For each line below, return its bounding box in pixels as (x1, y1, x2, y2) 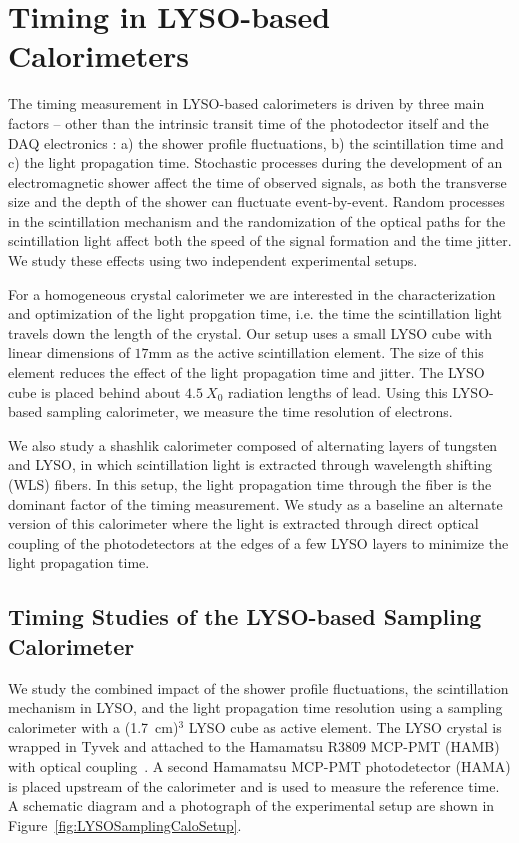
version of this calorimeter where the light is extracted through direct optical (8, 513, 479, 534)
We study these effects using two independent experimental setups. (8, 250, 418, 271)
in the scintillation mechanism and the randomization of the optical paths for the (8, 210, 506, 231)
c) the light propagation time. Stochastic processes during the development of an (8, 152, 503, 173)
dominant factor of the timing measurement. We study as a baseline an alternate (8, 493, 503, 514)
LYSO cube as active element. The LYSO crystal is (188, 716, 502, 737)
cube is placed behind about (8, 381, 181, 402)
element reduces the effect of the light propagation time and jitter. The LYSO (8, 362, 485, 383)
